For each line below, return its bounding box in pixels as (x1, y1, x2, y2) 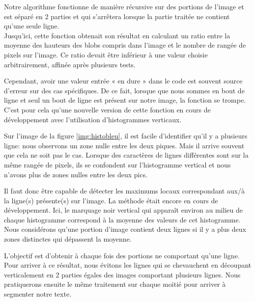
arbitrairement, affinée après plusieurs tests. (4, 59, 136, 69)
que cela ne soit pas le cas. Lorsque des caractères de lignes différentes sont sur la (4, 150, 249, 160)
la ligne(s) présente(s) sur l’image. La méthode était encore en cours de (4, 195, 218, 205)
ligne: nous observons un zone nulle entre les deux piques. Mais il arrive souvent (4, 140, 245, 150)
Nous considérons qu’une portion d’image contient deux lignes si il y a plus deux (4, 224, 246, 234)
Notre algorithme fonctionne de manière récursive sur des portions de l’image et (4, 1, 244, 11)
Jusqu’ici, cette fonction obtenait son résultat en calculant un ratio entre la (4, 30, 230, 40)
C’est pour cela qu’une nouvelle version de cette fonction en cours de (4, 104, 211, 114)
